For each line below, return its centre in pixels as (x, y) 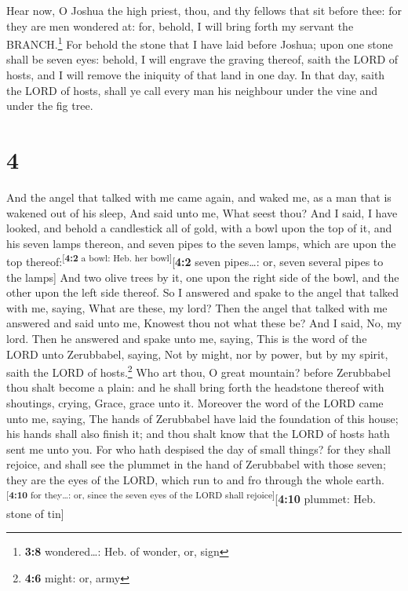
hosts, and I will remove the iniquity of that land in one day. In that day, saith (196, 75)
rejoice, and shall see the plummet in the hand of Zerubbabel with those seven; (196, 464)
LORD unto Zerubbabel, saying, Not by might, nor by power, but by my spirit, (197, 354)
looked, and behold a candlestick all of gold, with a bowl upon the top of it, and (199, 228)
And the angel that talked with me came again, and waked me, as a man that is (199, 197)
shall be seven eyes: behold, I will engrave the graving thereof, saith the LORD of (202, 59)
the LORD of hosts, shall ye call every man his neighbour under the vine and (192, 90)
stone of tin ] (35, 513)
